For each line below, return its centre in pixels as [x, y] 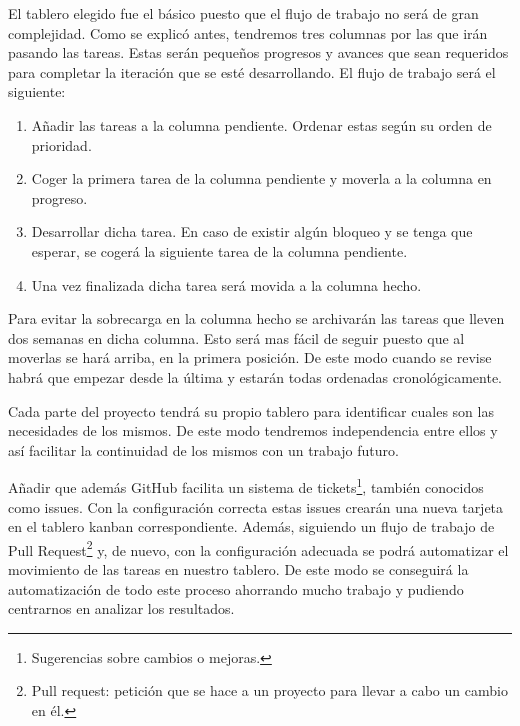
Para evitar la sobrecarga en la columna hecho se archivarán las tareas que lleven [256, 318]
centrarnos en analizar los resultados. [121, 608]
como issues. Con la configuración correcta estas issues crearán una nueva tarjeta [256, 506]
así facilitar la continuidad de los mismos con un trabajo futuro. [203, 449]
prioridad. [61, 144]
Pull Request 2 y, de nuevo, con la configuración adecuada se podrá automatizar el [258, 548]
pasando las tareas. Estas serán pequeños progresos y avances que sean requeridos [258, 52]
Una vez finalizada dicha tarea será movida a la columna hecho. [226, 284]
